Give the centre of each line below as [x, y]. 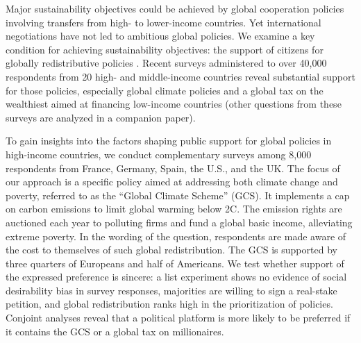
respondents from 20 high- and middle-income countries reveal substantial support [180, 76]
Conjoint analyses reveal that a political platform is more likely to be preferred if [178, 318]
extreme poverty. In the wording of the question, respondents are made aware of [176, 236]
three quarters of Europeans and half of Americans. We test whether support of [175, 263]
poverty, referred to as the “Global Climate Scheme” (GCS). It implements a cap [178, 195]
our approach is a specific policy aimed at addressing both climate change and [172, 182]
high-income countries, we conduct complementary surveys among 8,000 [159, 154]
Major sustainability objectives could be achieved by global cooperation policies [175, 8]
